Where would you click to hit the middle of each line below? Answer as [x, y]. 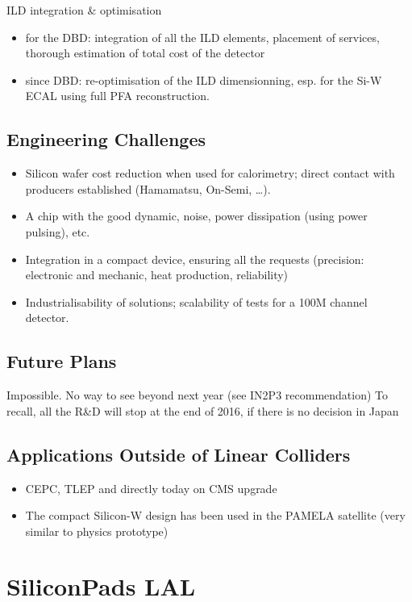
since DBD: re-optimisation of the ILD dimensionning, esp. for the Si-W [204, 79]
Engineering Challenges [106, 139]
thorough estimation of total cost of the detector [145, 53]
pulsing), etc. [58, 231]
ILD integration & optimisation [84, 10]
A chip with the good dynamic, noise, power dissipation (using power [196, 216]
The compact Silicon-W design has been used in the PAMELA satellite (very [215, 515]
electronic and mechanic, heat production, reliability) [157, 275]
